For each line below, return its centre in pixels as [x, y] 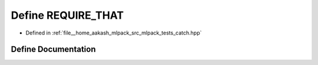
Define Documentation [53, 49]
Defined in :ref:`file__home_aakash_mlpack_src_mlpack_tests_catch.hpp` [114, 33]
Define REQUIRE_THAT [67, 15]
